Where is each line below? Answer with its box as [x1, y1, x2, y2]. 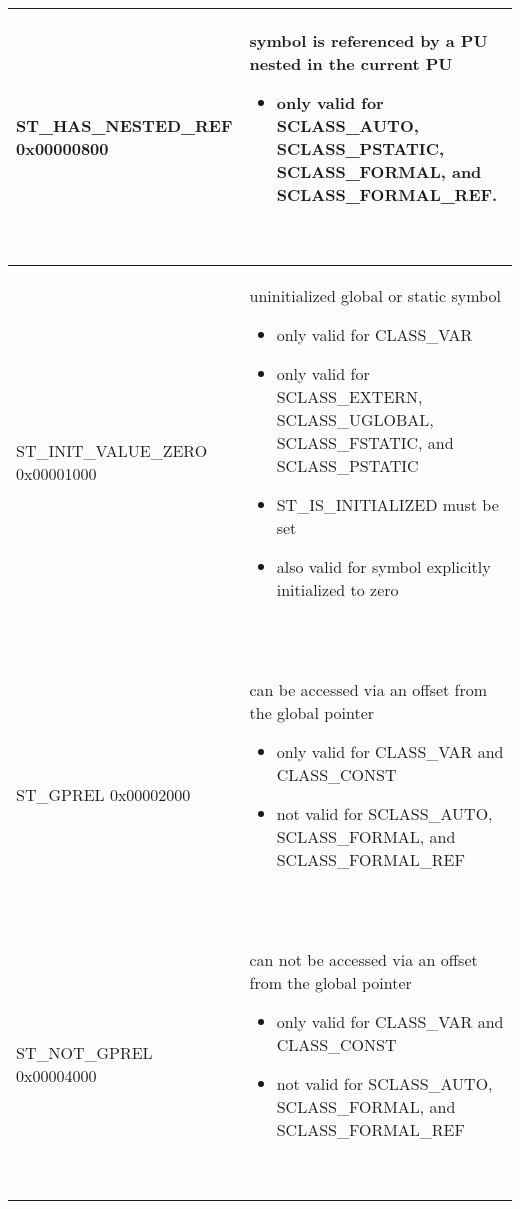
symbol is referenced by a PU [249, 29, 488, 52]
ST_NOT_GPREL [16, 1041, 153, 1064]
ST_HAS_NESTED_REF [16, 114, 233, 137]
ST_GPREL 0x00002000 [16, 782, 191, 806]
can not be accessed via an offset [249, 948, 478, 971]
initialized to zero [276, 578, 399, 601]
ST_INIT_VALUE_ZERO [16, 439, 208, 462]
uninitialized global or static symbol [249, 284, 501, 307]
